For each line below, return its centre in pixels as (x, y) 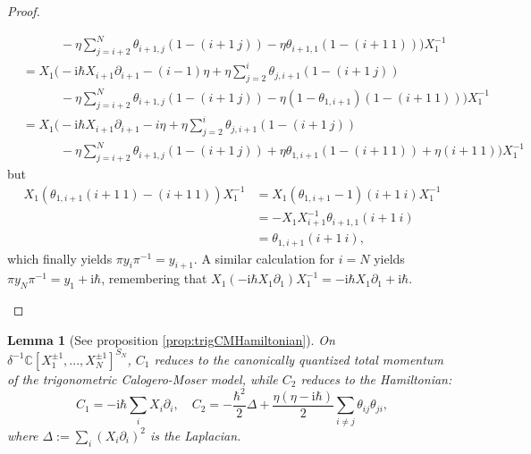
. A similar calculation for (264, 258)
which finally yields (60, 258)
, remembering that (154, 278)
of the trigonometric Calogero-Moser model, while (143, 378)
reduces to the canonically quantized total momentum (299, 359)
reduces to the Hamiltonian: (376, 378)
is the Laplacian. (195, 435)
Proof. (24, 11)
